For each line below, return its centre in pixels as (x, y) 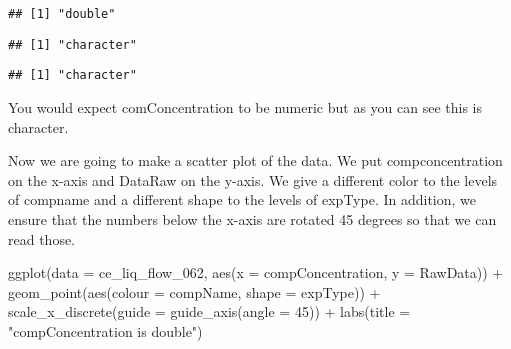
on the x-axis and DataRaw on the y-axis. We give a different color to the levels (253, 179)
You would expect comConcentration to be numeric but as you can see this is (245, 106)
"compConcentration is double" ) (105, 330)
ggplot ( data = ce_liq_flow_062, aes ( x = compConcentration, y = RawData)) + (256, 272)
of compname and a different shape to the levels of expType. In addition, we (242, 199)
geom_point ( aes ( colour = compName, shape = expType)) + (194, 291)
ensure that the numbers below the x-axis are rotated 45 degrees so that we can (252, 218)
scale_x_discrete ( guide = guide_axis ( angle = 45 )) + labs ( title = (209, 311)
